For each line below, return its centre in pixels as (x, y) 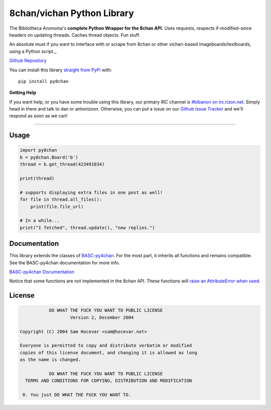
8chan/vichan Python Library (72, 13)
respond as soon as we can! (38, 116)
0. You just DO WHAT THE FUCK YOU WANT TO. (77, 395)
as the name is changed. (50, 360)
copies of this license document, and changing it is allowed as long (109, 352)
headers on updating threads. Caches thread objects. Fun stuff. (75, 35)
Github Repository (28, 61)
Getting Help (23, 92)
